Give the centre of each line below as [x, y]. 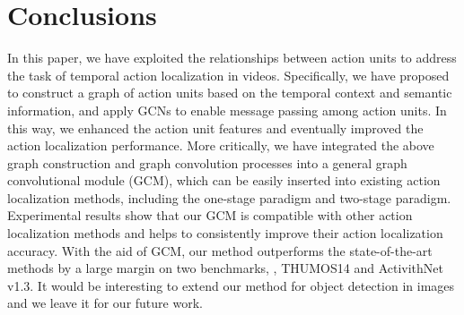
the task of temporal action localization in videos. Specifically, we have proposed [228, 75]
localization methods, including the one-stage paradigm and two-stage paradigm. [229, 197]
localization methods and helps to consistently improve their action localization [225, 233]
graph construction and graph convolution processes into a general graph [207, 162]
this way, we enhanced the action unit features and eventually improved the [215, 128]
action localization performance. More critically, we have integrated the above [221, 145]
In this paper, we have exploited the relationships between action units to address [232, 58]
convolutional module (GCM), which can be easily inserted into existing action [224, 180]
